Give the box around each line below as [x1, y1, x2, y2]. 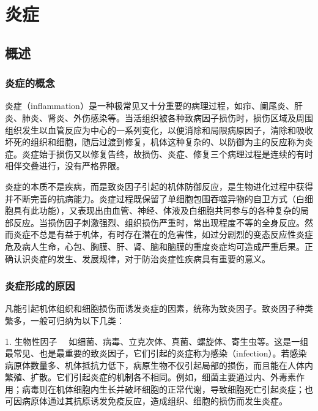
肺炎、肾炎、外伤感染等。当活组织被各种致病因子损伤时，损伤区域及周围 [21, 111, 313, 124]
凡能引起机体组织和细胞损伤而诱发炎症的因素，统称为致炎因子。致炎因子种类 [5, 302, 313, 315]
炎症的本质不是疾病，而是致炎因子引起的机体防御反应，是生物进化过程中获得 [5, 179, 313, 192]
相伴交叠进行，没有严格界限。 [5, 159, 125, 172]
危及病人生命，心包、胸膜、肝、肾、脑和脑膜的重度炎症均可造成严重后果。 [5, 239, 305, 252]
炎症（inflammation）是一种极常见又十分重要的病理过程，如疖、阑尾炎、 [5, 99, 294, 112]
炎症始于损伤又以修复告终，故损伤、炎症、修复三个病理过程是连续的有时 [21, 147, 313, 160]
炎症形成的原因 [5, 278, 75, 293]
